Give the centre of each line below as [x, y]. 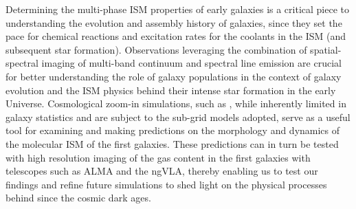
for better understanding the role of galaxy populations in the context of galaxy [174, 76]
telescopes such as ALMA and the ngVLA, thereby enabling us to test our [162, 171]
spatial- [326, 49]
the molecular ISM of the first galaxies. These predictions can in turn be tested [172, 143]
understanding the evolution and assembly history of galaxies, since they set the [174, 22]
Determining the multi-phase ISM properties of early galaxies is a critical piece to [178, 9]
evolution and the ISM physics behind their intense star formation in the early [171, 90]
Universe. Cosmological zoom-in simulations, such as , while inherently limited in [176, 103]
